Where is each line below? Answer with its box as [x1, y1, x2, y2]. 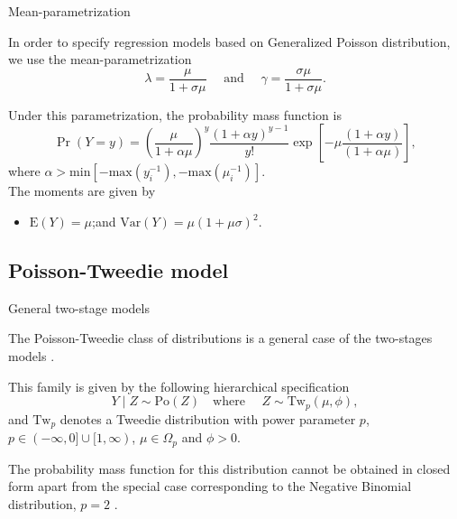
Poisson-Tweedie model [8, 256, 229, 284]
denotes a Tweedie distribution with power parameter [59, 409, 356, 428]
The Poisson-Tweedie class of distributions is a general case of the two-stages [8, 329, 433, 348]
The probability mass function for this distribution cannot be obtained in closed [8, 459, 451, 477]
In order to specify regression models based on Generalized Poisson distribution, [8, 32, 451, 51]
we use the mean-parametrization [8, 50, 192, 69]
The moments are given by [8, 181, 156, 200]
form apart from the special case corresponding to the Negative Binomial [8, 477, 412, 496]
